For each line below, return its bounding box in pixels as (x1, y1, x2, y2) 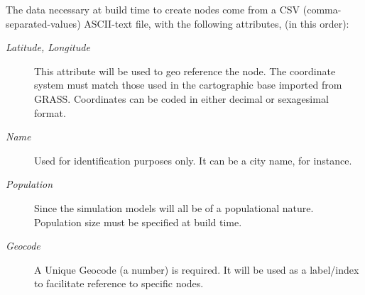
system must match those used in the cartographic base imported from (34, 77, 342, 92)
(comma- (303, 2, 342, 16)
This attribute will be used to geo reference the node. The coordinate (34, 63, 336, 78)
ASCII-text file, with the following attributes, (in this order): (84, 16, 349, 30)
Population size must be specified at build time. (34, 214, 242, 229)
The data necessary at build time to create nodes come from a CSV (6, 2, 300, 16)
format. (34, 105, 66, 120)
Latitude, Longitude (6, 40, 90, 55)
